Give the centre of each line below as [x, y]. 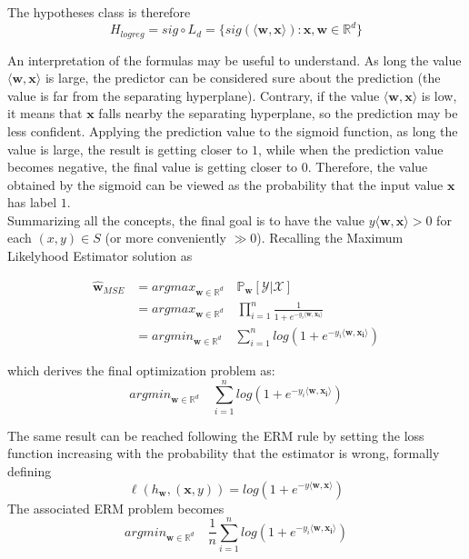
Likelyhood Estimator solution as [100, 256]
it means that [45, 113]
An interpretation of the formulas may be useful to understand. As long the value [234, 60]
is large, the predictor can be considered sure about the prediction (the [243, 78]
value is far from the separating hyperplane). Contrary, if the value [194, 95]
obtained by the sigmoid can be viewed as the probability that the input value [225, 184]
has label [32, 202]
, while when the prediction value [351, 149]
